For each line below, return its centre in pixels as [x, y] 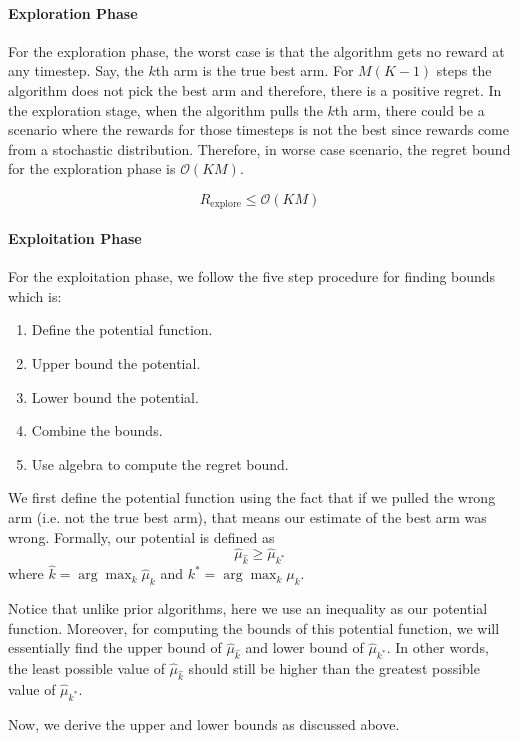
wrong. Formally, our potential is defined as [141, 536]
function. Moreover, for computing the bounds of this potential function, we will [254, 627]
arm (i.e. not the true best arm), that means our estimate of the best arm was [247, 516]
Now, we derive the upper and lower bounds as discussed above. [204, 723]
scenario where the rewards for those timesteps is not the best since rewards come [258, 129]
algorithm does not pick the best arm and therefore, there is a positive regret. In [255, 89]
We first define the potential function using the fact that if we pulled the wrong [252, 497]
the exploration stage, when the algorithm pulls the [165, 109]
